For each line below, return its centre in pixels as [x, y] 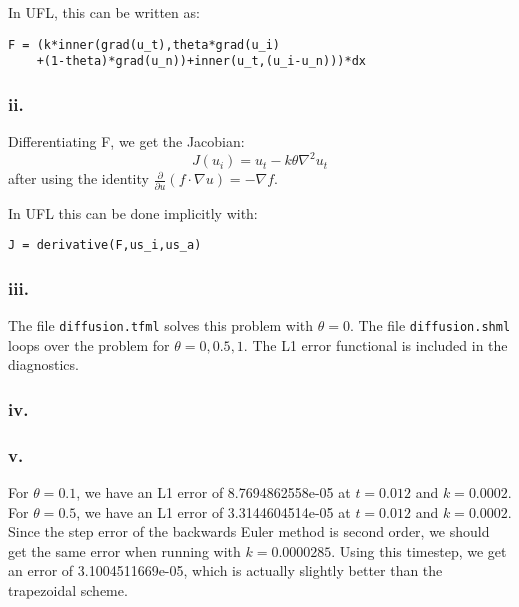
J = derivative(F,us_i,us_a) [105, 245]
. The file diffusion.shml [430, 325]
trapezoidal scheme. [68, 589]
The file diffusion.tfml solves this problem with [161, 325]
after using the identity [78, 178]
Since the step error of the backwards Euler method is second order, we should [249, 531]
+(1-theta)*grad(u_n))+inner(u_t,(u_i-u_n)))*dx [201, 61]
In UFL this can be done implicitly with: [133, 212]
